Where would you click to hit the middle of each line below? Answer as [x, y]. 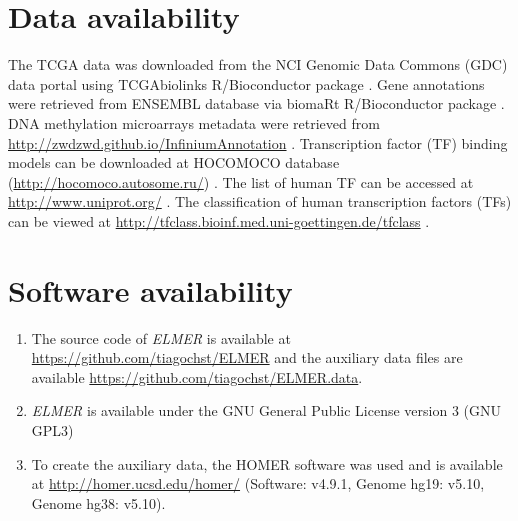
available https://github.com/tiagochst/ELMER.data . [197, 376]
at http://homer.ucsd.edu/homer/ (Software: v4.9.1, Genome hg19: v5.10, [258, 483]
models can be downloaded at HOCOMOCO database [174, 162]
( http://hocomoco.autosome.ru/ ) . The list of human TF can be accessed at [241, 181]
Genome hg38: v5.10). [98, 502]
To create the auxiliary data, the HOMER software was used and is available [267, 463]
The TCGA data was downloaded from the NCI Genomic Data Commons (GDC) [258, 64]
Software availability [150, 289]
